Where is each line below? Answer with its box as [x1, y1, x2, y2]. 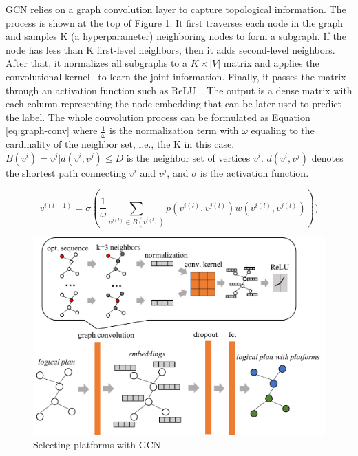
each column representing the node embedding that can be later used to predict [6, 96, 341, 111]
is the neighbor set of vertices [126, 150, 251, 164]
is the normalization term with [109, 123, 239, 138]
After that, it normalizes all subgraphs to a [6, 56, 188, 70]
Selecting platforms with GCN [33, 437, 161, 452]
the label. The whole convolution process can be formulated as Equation [6, 109, 310, 124]
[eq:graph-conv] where [6, 123, 98, 138]
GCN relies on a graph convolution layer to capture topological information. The [6, 2, 346, 16]
